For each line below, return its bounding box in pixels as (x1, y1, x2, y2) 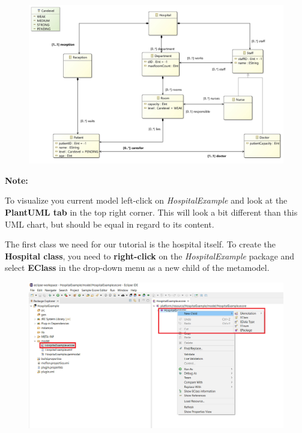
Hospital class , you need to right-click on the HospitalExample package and (5, 249, 295, 262)
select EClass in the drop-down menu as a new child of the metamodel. (5, 261, 270, 274)
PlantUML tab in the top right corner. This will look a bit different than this (5, 205, 298, 218)
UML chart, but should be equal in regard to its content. (5, 217, 214, 230)
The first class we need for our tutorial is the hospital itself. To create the (5, 238, 276, 250)
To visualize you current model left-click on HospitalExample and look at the (5, 194, 288, 207)
